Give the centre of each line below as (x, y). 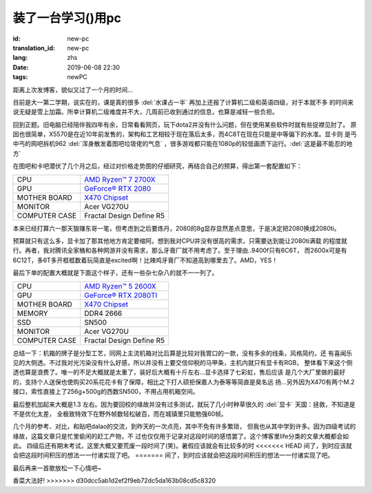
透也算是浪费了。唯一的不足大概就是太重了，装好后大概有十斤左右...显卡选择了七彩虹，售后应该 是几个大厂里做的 (173, 373)
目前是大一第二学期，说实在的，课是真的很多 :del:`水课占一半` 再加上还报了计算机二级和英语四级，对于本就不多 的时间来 (183, 102)
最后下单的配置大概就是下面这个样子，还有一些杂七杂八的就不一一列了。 (115, 273)
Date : (21, 67)
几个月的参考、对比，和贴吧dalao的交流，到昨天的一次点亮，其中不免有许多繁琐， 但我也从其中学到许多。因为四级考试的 (184, 426)
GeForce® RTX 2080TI (121, 295)
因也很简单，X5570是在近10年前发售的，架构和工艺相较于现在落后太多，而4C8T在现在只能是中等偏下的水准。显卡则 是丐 (185, 134)
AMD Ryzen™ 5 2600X (120, 286)
